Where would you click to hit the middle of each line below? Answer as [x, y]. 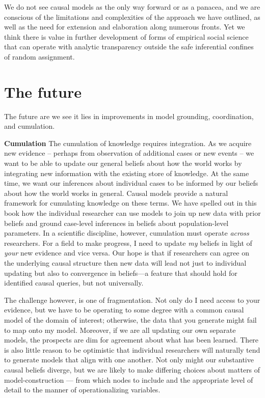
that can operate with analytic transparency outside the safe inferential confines [129, 47]
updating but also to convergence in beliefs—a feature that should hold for [121, 273]
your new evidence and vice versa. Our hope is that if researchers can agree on [127, 253]
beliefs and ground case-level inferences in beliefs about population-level [116, 223]
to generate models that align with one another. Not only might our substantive [129, 360]
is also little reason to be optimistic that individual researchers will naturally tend [132, 349]
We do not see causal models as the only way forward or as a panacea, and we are [132, 7]
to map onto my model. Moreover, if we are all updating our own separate [120, 330]
